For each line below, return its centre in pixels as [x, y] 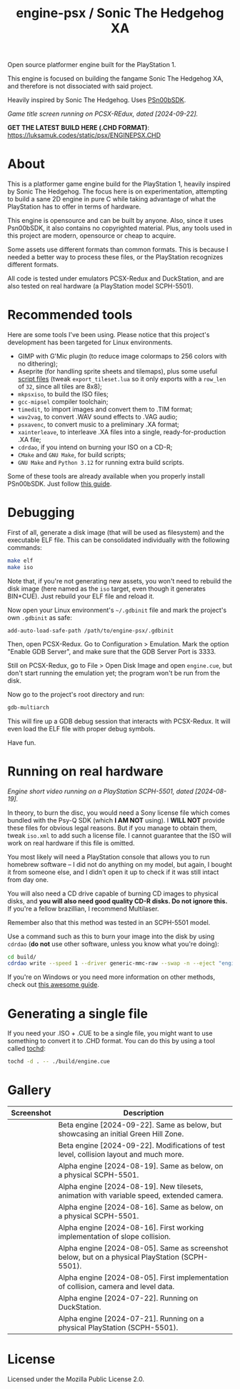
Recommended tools [70, 315]
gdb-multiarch [29, 707]
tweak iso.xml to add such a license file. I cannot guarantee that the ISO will [120, 835]
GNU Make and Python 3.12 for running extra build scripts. [101, 463]
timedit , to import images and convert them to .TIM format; [105, 409]
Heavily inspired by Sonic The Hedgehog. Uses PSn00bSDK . [97, 100]
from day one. [28, 879]
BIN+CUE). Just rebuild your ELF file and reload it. [81, 596]
